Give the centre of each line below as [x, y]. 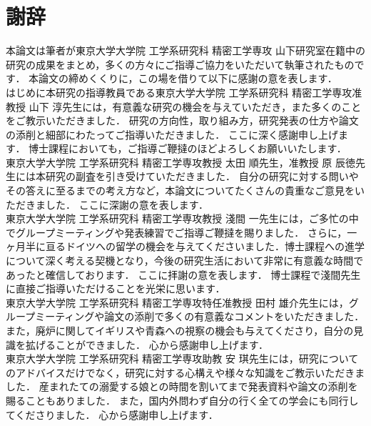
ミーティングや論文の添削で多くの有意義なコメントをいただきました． [200, 316]
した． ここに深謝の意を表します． [127, 204]
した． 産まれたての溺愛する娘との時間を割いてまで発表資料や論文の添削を [182, 386]
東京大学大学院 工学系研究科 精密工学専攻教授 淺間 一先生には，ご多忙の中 [182, 218]
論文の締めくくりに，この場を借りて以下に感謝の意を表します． [188, 78]
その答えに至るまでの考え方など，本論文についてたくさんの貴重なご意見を [180, 190]
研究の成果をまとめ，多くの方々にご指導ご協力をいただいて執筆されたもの [180, 64]
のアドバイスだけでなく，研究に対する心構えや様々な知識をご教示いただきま [185, 372]
